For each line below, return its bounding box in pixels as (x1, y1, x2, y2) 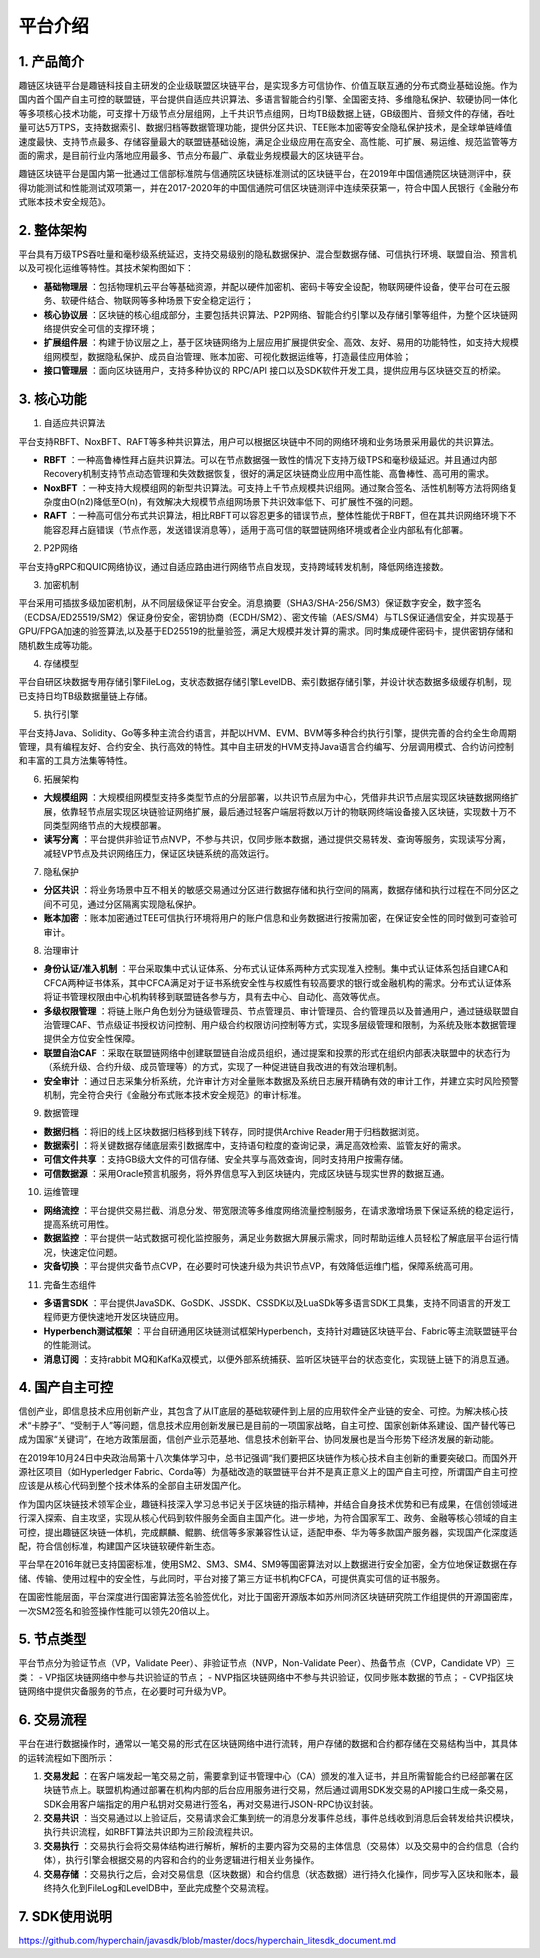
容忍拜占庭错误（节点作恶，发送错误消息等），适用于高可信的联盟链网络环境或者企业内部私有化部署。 (51, 523, 469, 535)
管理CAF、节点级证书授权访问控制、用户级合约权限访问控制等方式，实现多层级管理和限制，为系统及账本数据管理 (51, 1018, 517, 1030)
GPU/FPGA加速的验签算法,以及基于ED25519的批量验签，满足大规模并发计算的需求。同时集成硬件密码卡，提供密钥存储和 (18, 625, 514, 637)
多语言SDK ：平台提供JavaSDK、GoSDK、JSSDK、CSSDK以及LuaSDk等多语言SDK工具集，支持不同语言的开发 (43, 1297, 502, 1309)
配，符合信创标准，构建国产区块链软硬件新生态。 (18, 1540, 220, 1552)
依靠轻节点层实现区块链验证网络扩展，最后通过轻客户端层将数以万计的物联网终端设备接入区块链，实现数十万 (60, 805, 508, 817)
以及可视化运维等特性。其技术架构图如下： (18, 262, 194, 274)
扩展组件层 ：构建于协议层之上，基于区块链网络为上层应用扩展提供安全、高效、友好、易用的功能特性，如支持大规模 (43, 336, 519, 349)
